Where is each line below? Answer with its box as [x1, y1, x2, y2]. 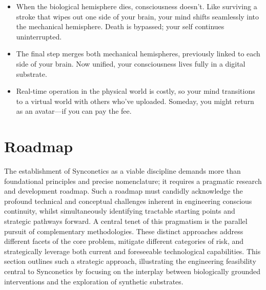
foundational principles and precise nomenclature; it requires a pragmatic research [4, 175, 262, 186]
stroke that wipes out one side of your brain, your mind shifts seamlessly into [16, 11, 259, 22]
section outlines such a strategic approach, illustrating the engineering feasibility [4, 256, 256, 266]
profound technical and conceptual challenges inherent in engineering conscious [4, 195, 252, 206]
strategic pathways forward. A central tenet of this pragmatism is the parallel [4, 216, 248, 226]
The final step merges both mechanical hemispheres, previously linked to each [16, 48, 260, 59]
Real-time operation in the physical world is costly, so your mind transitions [16, 86, 255, 96]
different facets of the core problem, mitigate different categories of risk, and [4, 236, 244, 246]
